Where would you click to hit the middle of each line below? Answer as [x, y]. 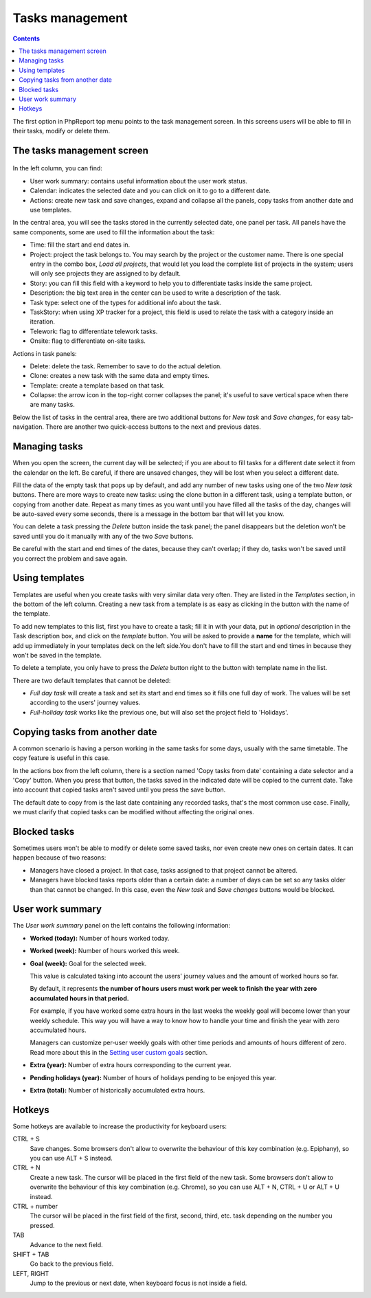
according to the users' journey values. [85, 703]
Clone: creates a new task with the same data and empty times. [120, 376]
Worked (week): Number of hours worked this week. [105, 951]
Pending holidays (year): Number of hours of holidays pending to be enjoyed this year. [154, 1077]
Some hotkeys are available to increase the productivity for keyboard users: [120, 1126]
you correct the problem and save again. [70, 558]
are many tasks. [53, 405]
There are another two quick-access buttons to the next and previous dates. [153, 427]
